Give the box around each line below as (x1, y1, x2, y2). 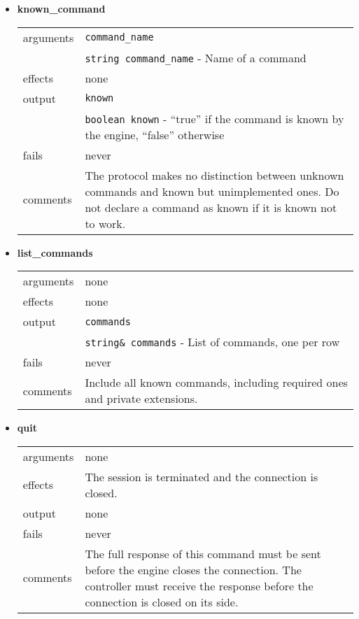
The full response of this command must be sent (85, 545, 321, 562)
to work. (85, 215, 126, 232)
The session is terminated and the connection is (85, 468, 318, 485)
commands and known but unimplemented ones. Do (85, 183, 339, 199)
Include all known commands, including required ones (85, 374, 348, 391)
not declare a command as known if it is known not (85, 199, 337, 215)
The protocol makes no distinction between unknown (85, 166, 344, 183)
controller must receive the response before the (85, 577, 314, 594)
